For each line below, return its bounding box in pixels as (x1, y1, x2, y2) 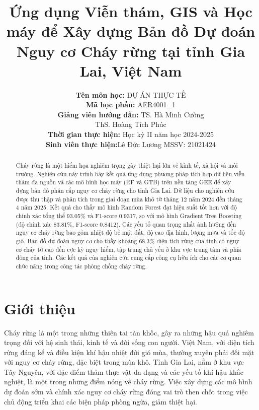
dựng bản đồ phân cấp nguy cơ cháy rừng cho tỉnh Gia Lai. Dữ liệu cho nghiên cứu (16, 186, 234, 195)
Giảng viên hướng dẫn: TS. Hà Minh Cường (57, 109, 204, 119)
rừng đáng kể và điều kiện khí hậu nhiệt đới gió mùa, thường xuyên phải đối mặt (4, 347, 254, 357)
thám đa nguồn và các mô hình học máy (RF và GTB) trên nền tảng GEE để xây (16, 178, 231, 186)
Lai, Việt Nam (79, 60, 182, 81)
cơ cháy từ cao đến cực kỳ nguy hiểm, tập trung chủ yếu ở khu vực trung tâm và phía (16, 245, 241, 253)
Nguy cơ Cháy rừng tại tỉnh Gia (16, 40, 245, 61)
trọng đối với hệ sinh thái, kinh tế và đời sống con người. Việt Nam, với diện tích (4, 337, 254, 348)
